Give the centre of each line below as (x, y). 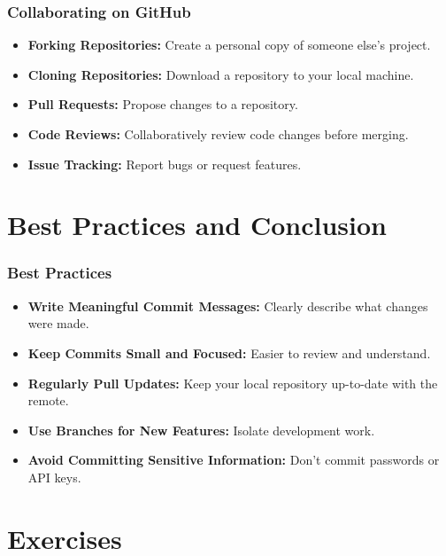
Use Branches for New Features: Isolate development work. (201, 430)
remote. (48, 400)
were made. (58, 323)
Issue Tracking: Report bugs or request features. (165, 164)
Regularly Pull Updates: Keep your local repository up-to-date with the (233, 383)
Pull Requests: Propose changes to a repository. (163, 104)
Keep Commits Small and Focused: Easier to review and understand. (229, 352)
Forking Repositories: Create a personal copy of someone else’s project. (229, 45)
